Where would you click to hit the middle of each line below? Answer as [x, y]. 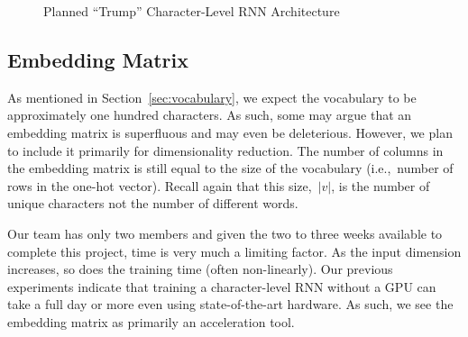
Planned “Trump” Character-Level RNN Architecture [192, 11]
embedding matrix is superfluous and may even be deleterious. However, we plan [230, 132]
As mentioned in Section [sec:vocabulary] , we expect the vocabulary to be [212, 97]
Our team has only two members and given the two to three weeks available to [225, 233]
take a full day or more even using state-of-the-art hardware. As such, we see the [230, 304]
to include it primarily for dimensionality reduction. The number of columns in [225, 150]
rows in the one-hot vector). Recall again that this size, [160, 185]
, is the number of [381, 185]
